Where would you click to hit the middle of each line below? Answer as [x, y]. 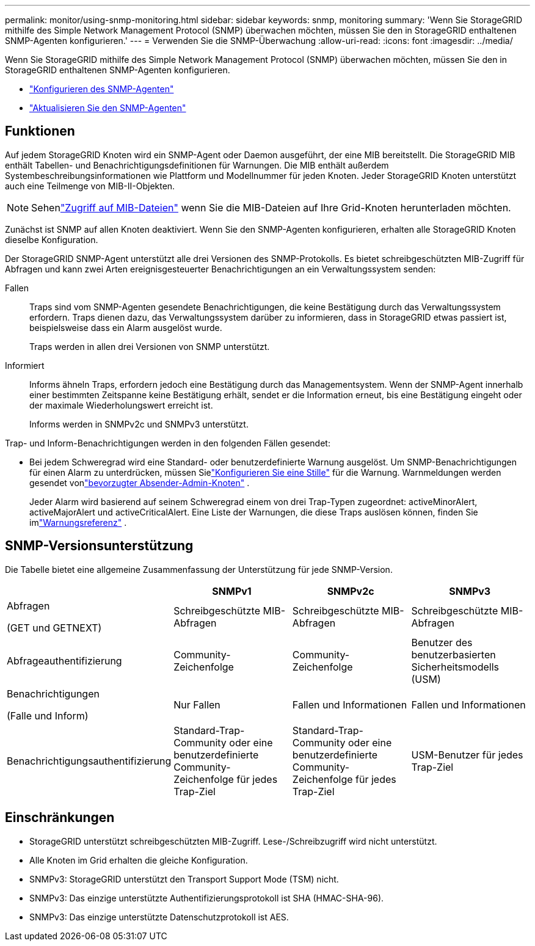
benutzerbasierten [453, 654]
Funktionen [40, 131]
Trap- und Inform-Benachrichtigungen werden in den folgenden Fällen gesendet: [168, 443]
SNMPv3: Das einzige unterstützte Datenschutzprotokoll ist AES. [159, 917]
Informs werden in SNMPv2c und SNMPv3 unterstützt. [139, 424]
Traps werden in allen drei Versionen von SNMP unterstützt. [150, 346]
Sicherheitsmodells [455, 667]
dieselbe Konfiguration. [52, 239]
